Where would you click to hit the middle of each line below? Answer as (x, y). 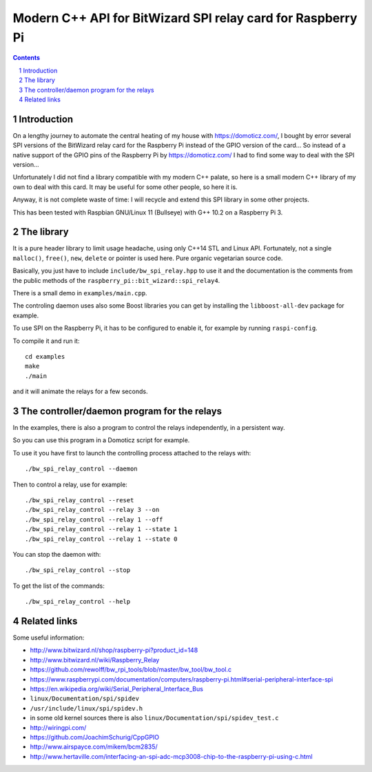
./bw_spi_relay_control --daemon (81, 469)
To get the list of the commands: (59, 586)
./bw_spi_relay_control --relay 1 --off (94, 519)
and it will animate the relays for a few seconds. (80, 392)
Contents (27, 58)
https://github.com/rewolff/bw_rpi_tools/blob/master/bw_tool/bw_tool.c (131, 670)
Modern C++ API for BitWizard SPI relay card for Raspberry (185, 18)
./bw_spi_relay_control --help (78, 602)
